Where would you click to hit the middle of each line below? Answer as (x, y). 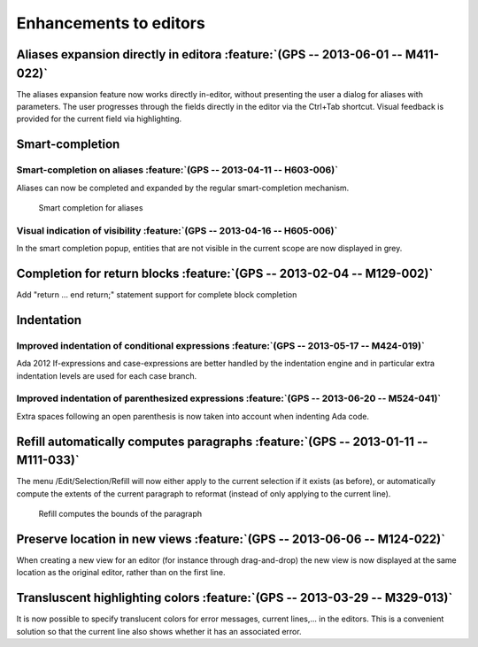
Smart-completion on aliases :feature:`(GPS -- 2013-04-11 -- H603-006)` (177, 170)
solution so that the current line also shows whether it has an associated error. (159, 631)
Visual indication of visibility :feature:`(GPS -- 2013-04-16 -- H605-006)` (177, 230)
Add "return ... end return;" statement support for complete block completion (157, 295)
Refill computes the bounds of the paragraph (120, 514)
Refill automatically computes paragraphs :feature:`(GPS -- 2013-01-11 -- (222, 441)
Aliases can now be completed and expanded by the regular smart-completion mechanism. (183, 188)
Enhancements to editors (111, 23)
